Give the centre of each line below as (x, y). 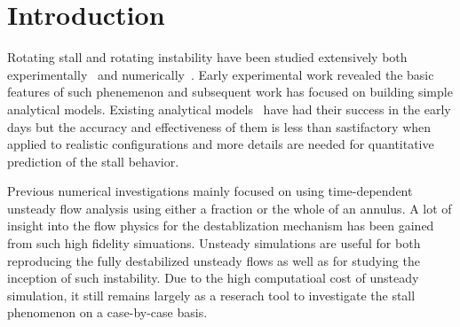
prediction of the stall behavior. (93, 161)
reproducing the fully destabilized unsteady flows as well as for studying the (214, 260)
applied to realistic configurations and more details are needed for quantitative (221, 144)
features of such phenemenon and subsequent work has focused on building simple (230, 92)
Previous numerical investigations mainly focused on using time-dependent (210, 191)
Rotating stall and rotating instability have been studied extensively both (207, 57)
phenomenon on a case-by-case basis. (107, 312)
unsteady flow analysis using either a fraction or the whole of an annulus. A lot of (230, 208)
